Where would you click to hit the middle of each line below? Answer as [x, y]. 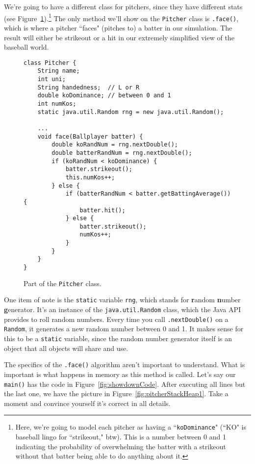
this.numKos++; [90, 177]
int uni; [51, 79]
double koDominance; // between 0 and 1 [104, 96]
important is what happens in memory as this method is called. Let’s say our [120, 374]
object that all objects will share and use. [66, 348]
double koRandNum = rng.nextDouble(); [115, 145]
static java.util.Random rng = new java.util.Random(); [131, 112]
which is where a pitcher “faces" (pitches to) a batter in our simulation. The [118, 27]
